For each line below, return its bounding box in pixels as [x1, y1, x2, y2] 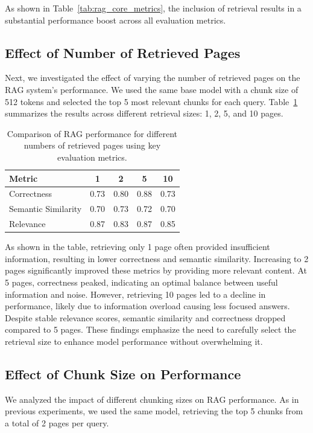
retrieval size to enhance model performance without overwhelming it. [5, 335, 263, 347]
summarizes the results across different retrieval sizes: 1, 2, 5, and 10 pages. [5, 107, 283, 120]
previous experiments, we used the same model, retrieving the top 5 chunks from [5, 405, 303, 417]
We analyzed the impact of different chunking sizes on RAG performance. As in [5, 393, 299, 405]
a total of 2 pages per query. [5, 416, 109, 429]
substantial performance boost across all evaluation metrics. [5, 13, 226, 26]
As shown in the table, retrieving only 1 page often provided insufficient [5, 240, 270, 253]
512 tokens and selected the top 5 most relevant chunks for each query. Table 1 [5, 95, 298, 107]
